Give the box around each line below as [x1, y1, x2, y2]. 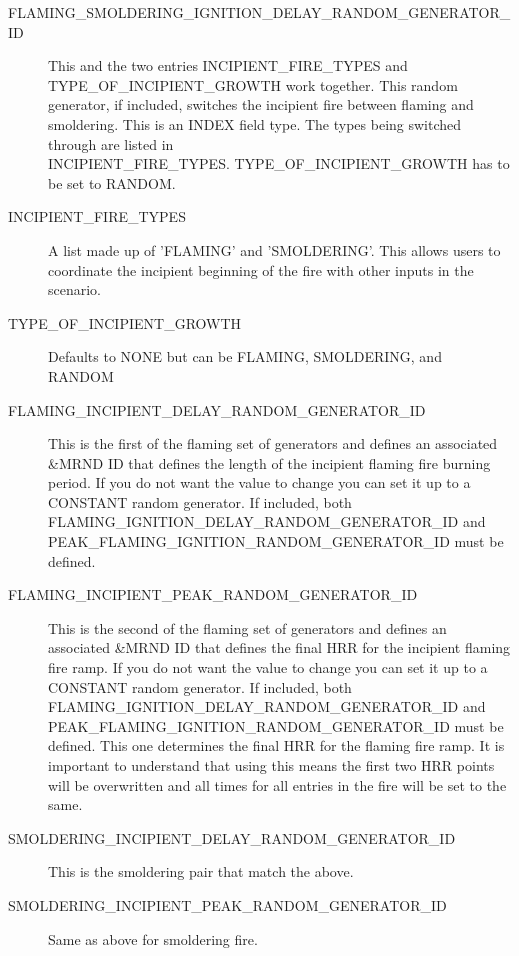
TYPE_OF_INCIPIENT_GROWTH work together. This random [48, 74, 458, 95]
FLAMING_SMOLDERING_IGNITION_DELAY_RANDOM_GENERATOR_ [8, 2, 511, 22]
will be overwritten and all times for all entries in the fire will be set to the [48, 774, 507, 795]
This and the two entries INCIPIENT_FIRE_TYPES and [48, 55, 408, 76]
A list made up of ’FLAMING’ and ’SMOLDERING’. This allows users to [48, 239, 501, 260]
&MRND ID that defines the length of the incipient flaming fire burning [48, 452, 491, 473]
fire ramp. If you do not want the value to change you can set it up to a [48, 657, 488, 678]
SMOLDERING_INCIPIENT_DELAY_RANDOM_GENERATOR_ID [8, 827, 456, 848]
